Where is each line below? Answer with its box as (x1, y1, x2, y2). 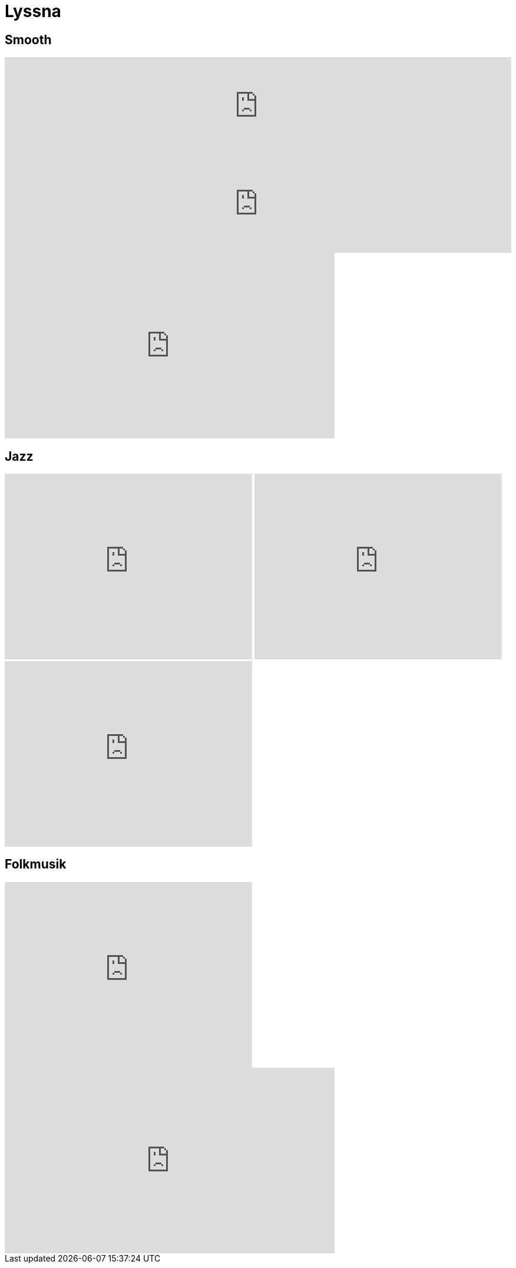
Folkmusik (5, 857, 67, 872)
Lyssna (5, 1, 61, 21)
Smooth (5, 32, 52, 47)
